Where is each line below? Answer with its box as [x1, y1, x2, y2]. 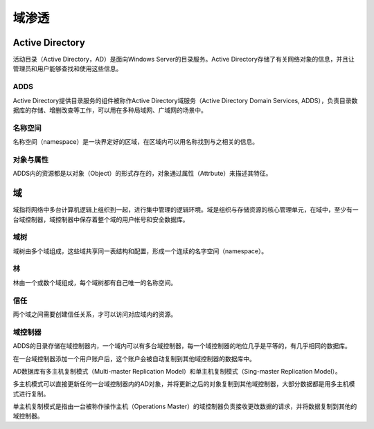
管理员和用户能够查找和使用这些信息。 [12, 64, 123, 73]
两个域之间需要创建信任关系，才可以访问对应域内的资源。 [12, 310, 177, 318]
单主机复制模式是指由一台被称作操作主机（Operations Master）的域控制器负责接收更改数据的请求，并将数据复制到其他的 [12, 402, 357, 411]
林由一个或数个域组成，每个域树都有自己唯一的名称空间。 [12, 278, 177, 286]
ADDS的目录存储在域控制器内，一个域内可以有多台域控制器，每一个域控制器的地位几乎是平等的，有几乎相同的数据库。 [12, 342, 351, 350]
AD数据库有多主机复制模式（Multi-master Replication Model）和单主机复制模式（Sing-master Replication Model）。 [12, 367, 342, 375]
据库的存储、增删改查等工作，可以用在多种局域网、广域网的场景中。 [12, 106, 207, 114]
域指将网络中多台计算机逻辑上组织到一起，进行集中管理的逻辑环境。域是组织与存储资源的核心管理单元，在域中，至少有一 [12, 206, 359, 214]
